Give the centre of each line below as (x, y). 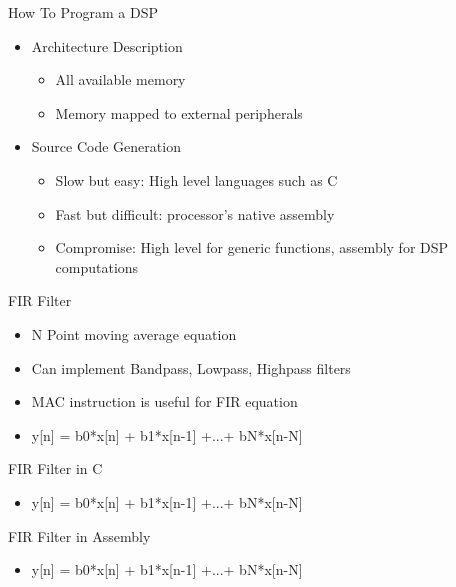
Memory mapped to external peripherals (179, 112)
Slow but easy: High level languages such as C (196, 179)
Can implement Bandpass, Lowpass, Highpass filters (191, 367)
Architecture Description (107, 45)
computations (97, 266)
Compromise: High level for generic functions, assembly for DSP (252, 247)
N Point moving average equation (134, 333)
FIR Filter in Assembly (79, 535)
